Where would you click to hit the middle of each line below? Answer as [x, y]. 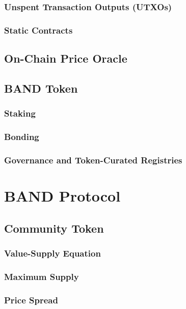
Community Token [54, 228]
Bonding [22, 137]
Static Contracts [38, 30]
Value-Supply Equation [52, 253]
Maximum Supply [42, 276]
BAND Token [41, 88]
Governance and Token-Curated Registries [93, 160]
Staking [20, 113]
